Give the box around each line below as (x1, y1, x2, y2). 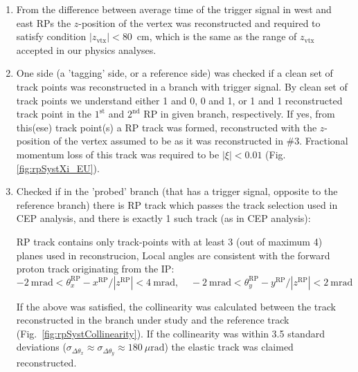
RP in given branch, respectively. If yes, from (143, 106, 335, 121)
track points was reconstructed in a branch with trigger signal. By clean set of (16, 79, 348, 93)
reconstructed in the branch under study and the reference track (16, 313, 289, 327)
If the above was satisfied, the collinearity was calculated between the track (16, 299, 336, 313)
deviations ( (16, 340, 66, 354)
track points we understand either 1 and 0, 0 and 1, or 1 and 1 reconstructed (16, 93, 343, 107)
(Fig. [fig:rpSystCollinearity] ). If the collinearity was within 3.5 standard (16, 326, 325, 340)
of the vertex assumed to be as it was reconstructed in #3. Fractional (53, 133, 348, 148)
